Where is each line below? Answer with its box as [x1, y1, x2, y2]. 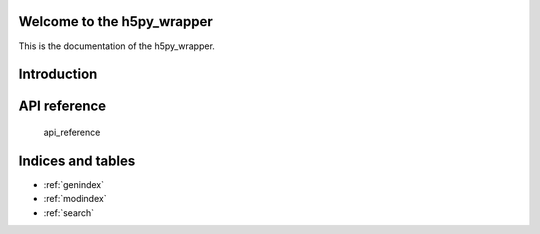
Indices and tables [18, 152, 136, 169]
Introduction [18, 66, 98, 83]
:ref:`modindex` [43, 193, 107, 205]
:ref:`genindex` [43, 178, 105, 190]
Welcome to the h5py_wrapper [18, 13, 214, 30]
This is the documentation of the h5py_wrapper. [18, 40, 215, 52]
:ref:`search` [43, 206, 95, 219]
